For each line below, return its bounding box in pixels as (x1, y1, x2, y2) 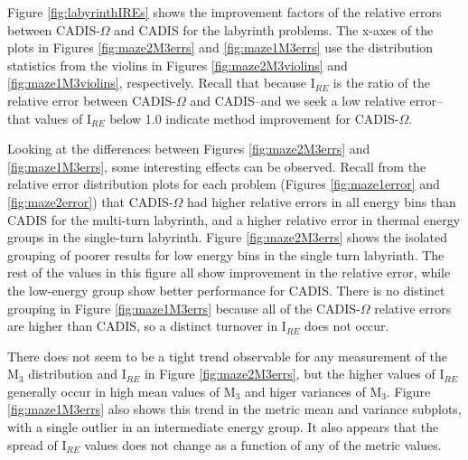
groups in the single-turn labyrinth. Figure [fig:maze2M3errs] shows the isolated (7, 228, 448, 247)
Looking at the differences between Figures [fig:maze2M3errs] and (7, 139, 370, 158)
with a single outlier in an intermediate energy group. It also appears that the (7, 418, 439, 437)
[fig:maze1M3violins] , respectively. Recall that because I (7, 73, 315, 92)
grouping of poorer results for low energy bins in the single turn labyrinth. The (7, 245, 445, 264)
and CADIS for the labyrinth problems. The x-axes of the (114, 20, 434, 39)
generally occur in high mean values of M (7, 381, 236, 400)
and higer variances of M (244, 381, 382, 400)
